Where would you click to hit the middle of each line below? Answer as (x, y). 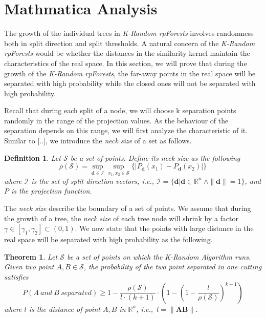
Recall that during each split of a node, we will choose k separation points (120, 110)
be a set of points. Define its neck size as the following (155, 157)
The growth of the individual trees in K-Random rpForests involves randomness (129, 33)
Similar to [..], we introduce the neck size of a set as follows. (98, 141)
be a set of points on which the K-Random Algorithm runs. (159, 256)
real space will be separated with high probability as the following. (108, 239)
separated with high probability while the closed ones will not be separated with (130, 83)
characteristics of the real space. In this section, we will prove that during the (126, 63)
